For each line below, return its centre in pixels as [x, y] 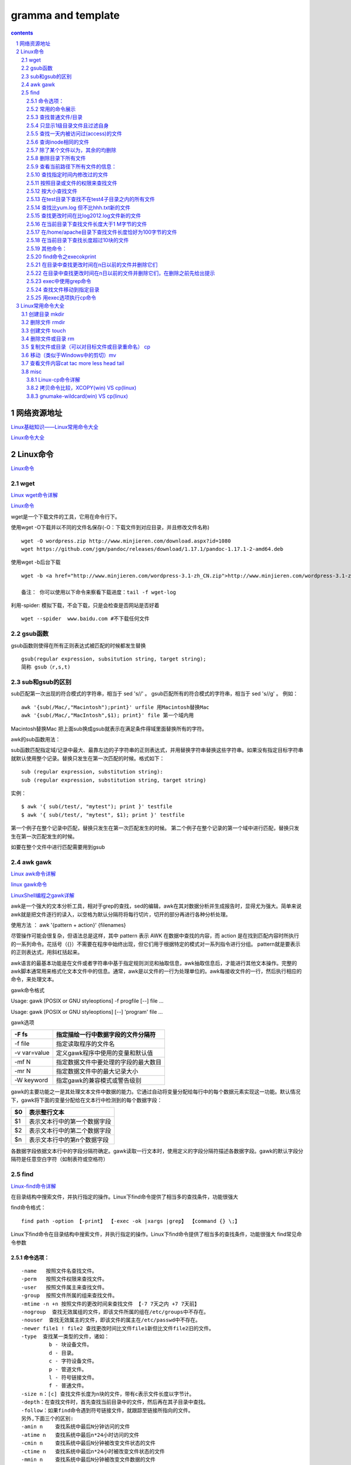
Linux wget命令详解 [34, 495]
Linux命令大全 [28, 438]
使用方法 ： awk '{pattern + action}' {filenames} [68, 925]
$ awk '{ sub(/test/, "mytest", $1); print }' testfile [103, 815]
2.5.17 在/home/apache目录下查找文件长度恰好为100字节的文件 [102, 232]
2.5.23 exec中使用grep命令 [59, 281]
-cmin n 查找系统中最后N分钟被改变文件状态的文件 [89, 1443]
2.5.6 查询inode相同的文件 [58, 142]
